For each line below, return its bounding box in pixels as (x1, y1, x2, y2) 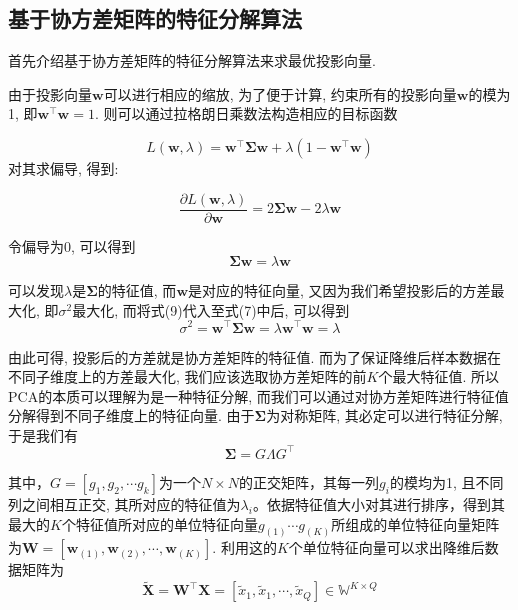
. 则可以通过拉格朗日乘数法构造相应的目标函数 (94, 103, 398, 124)
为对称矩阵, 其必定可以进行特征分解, (266, 405, 503, 426)
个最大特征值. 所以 (378, 366, 500, 387)
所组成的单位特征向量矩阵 (331, 513, 500, 534)
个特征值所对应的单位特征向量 (61, 513, 258, 534)
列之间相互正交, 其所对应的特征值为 (8, 493, 241, 514)
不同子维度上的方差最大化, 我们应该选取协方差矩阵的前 (8, 366, 367, 387)
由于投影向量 (8, 83, 92, 104)
